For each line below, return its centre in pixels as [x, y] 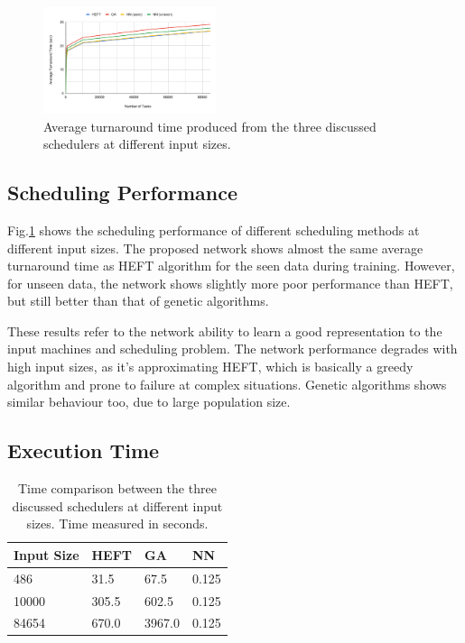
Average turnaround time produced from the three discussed [210, 126]
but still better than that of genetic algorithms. [138, 301]
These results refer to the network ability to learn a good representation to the [225, 331]
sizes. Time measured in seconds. [117, 524]
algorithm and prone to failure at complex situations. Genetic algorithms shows [227, 384]
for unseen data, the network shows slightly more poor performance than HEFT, [230, 283]
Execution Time [84, 450]
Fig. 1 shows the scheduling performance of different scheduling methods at [214, 230]
